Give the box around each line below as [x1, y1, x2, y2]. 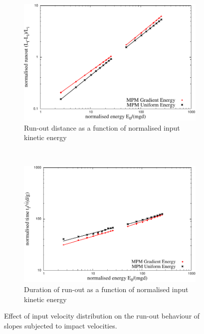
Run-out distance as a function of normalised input [24, 122, 180, 133]
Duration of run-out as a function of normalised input [24, 284, 189, 294]
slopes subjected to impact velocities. [4, 320, 117, 331]
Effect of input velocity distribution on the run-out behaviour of [4, 311, 200, 321]
